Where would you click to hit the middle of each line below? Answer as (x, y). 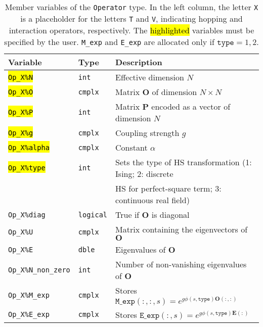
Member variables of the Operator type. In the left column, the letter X (131, 7)
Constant (131, 147)
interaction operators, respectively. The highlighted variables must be (131, 30)
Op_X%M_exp (29, 295)
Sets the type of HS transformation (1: (184, 162)
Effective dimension (150, 77)
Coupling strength (147, 133)
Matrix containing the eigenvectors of (182, 229)
